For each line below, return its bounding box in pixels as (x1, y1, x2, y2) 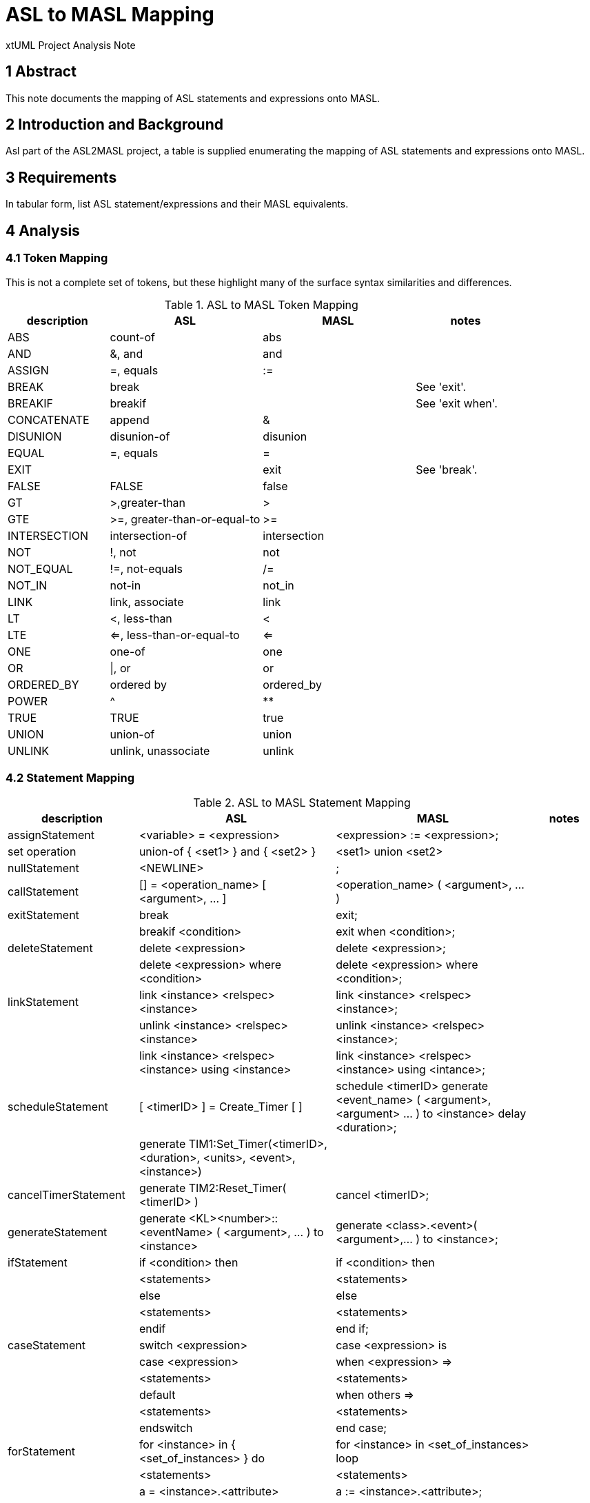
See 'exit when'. (416, 396, 498, 410)
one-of (110, 644, 145, 658)
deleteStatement (8, 941, 93, 956)
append (110, 412, 150, 427)
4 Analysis (6, 221, 80, 239)
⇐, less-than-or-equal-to (110, 627, 240, 642)
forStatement (8, 1444, 76, 1459)
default (139, 1388, 176, 1402)
